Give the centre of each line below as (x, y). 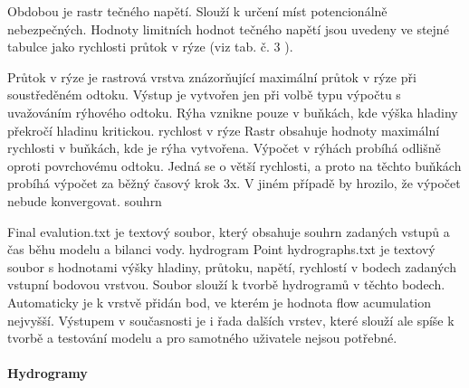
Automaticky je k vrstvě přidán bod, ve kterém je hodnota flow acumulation (220, 302)
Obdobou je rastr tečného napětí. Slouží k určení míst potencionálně (197, 11)
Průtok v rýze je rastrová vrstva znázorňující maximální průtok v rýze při (212, 76)
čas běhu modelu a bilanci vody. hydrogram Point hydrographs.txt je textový (221, 249)
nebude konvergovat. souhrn (85, 200)
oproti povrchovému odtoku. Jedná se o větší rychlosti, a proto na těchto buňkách (234, 165)
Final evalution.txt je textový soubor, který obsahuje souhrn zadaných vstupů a (229, 231)
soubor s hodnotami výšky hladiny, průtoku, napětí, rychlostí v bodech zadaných (232, 266)
